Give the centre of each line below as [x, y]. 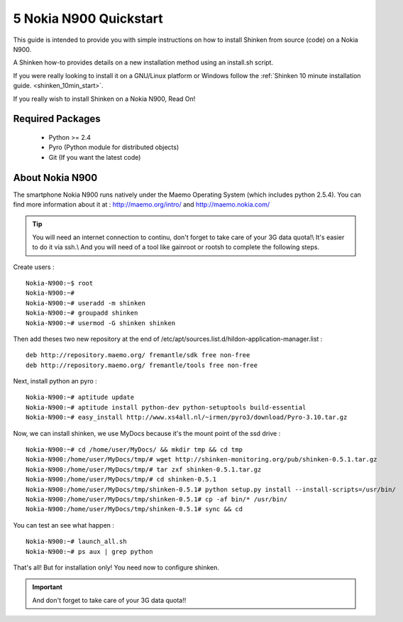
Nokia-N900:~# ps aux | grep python [89, 551]
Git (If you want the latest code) [95, 157]
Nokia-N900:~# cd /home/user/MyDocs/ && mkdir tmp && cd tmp [134, 450]
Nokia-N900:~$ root [60, 283]
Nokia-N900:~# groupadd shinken [82, 313]
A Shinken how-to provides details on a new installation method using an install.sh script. [143, 62]
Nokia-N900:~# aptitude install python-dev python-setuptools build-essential [166, 407]
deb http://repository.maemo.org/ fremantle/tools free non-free [142, 365]
